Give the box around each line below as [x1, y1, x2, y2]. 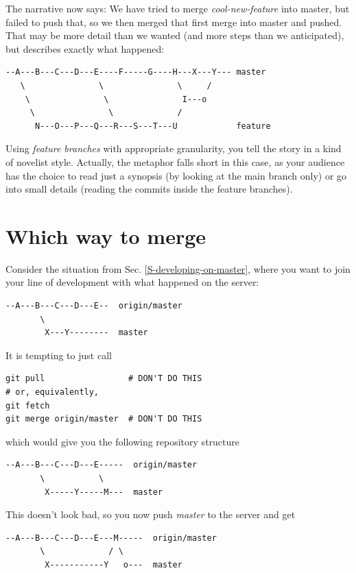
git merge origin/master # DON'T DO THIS [5, 414, 202, 424]
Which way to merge [5, 221, 206, 249]
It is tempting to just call [5, 348, 112, 362]
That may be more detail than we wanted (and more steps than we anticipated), [5, 28, 344, 42]
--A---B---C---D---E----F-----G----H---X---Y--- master [5, 67, 266, 77]
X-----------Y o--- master [45, 559, 182, 570]
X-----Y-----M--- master [45, 487, 163, 497]
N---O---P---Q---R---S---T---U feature [34, 121, 271, 131]
